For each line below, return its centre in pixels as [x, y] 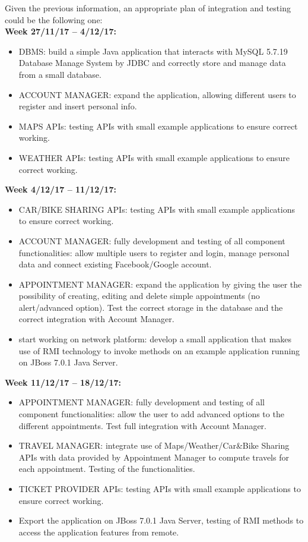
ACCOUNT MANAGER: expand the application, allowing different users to [157, 94]
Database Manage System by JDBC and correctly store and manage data [152, 63]
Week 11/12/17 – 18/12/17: [63, 382]
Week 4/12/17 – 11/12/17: [61, 189]
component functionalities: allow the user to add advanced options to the [151, 414]
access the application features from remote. [99, 532]
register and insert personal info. [78, 106]
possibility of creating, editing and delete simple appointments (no [139, 296]
